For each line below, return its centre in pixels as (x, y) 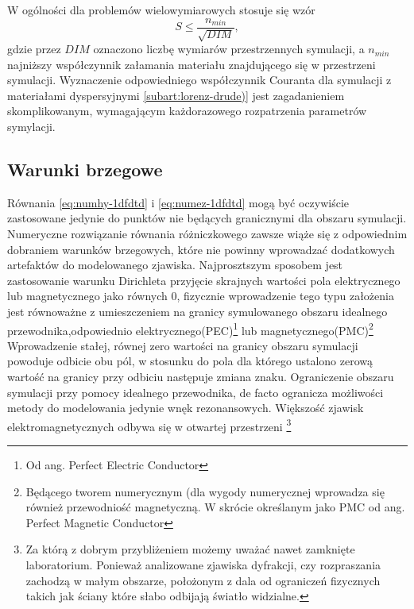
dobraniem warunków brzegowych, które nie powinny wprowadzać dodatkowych (201, 249)
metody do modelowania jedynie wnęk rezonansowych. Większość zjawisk (186, 408)
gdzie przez (34, 49)
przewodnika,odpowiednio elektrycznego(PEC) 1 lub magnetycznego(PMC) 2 (190, 329)
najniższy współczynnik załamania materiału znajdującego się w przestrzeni (192, 64)
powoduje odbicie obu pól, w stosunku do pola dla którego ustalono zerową (190, 361)
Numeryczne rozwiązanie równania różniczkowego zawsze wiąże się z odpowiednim (207, 233)
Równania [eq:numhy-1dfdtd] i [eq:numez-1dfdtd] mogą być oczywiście (178, 202)
